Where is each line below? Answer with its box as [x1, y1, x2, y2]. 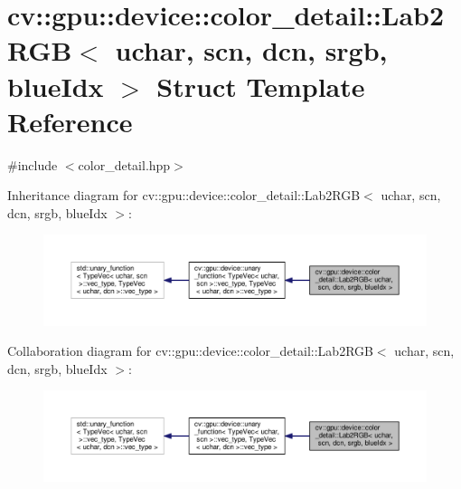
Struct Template [156, 67, 365, 104]
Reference [7, 102, 133, 139]
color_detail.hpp [78, 155, 171, 174]
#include [7, 155, 58, 174]
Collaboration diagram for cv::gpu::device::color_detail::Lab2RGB [7, 341, 373, 360]
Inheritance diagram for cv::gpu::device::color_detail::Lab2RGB [7, 186, 361, 205]
